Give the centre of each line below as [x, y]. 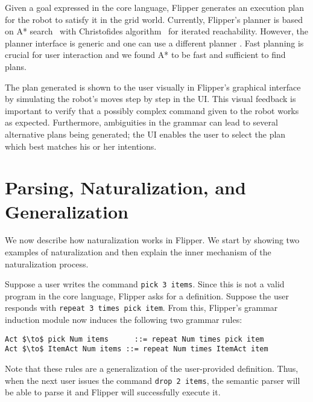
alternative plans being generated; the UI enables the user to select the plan [145, 134]
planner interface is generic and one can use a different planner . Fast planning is [154, 43]
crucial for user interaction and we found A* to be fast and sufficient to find [145, 55]
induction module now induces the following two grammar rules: [124, 320]
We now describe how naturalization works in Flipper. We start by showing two [152, 240]
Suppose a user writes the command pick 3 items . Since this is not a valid [145, 284]
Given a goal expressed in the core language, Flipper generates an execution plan [155, 7]
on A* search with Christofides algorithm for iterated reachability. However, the [156, 31]
